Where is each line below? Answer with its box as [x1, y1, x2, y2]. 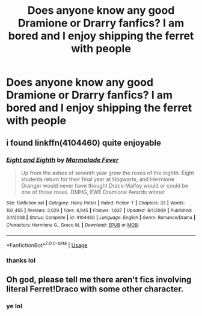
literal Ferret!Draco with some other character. [6, 284, 184, 294]
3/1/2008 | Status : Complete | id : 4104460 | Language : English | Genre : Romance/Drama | [6, 215, 196, 221]
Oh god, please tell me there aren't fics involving [6, 275, 192, 285]
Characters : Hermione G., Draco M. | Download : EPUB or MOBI [6, 222, 139, 228]
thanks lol [6, 256, 36, 264]
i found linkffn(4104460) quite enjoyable [6, 137, 161, 148]
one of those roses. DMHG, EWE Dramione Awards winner [20, 188, 165, 195]
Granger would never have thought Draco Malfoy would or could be [20, 182, 188, 189]
